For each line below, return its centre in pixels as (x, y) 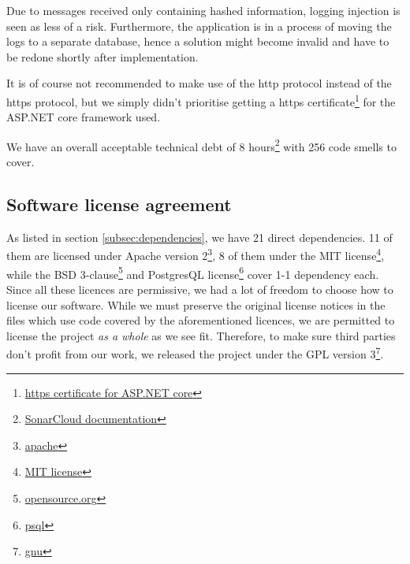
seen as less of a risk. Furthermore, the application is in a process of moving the (199, 26)
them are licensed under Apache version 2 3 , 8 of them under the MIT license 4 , (196, 254)
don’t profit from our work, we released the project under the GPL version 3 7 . (195, 352)
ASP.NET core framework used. (84, 117)
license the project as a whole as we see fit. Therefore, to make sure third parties (201, 335)
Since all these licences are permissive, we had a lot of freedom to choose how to (200, 289)
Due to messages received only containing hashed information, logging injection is (203, 10)
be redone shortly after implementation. (102, 56)
